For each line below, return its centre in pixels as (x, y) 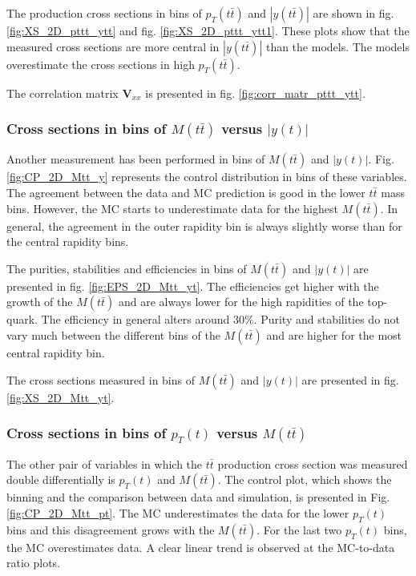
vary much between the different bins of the (113, 334)
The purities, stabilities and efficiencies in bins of (127, 268)
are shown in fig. (353, 13)
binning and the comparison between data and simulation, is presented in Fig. (198, 497)
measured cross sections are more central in (113, 46)
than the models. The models (337, 46)
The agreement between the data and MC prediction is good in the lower (186, 192)
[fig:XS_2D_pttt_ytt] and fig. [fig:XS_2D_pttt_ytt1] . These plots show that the (208, 30)
